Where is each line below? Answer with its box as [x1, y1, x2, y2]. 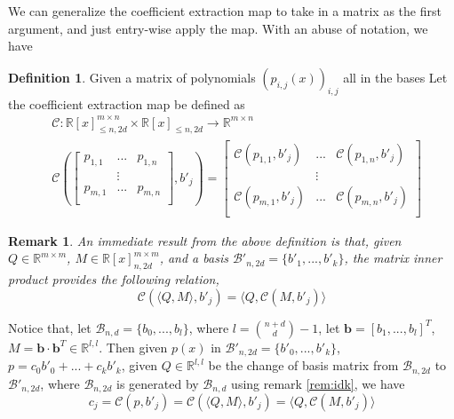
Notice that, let [8, 318, 92, 336]
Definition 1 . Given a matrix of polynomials [8, 67, 256, 86]
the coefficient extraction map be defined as [8, 94, 245, 113]
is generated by [116, 374, 199, 392]
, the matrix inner [344, 249, 442, 267]
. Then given [99, 337, 168, 356]
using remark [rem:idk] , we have [231, 374, 405, 392]
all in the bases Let [343, 67, 448, 86]
